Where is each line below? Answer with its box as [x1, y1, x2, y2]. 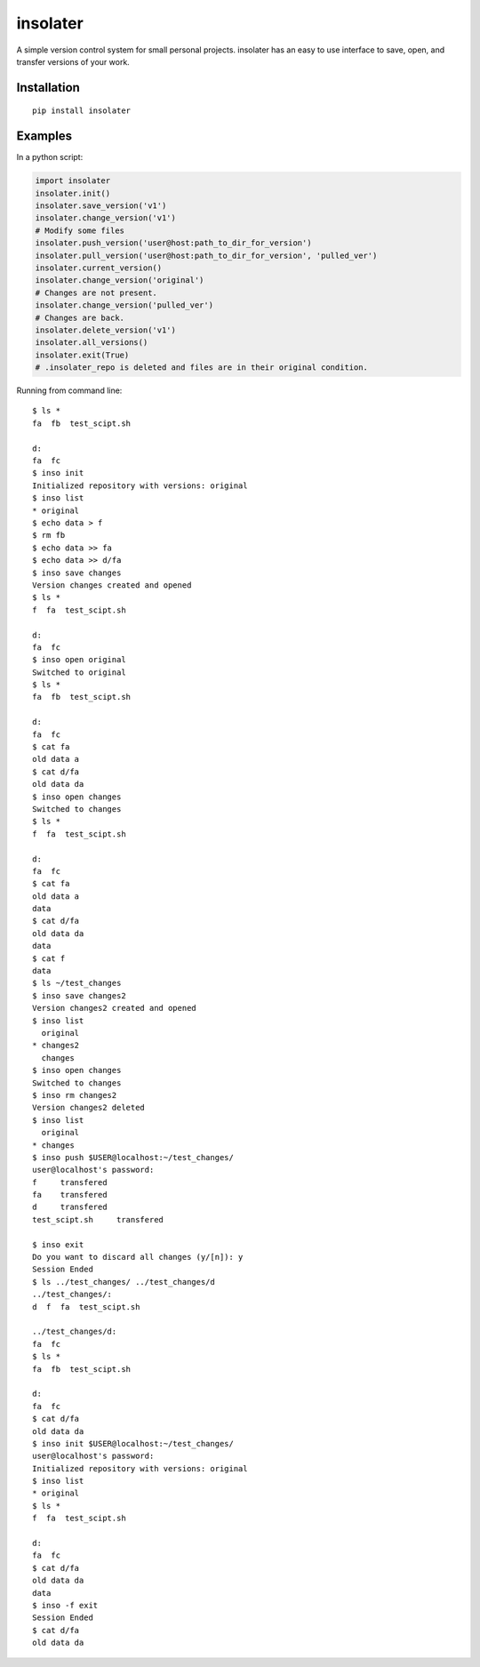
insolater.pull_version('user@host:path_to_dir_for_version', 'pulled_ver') [35, 250, 378, 260]
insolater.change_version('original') [35, 276, 204, 285]
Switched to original [32, 667, 126, 677]
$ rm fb [32, 530, 66, 541]
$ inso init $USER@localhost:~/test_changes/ [32, 1439, 235, 1448]
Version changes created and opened [32, 580, 192, 590]
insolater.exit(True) [35, 349, 130, 360]
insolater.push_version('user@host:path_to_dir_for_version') [35, 238, 312, 248]
